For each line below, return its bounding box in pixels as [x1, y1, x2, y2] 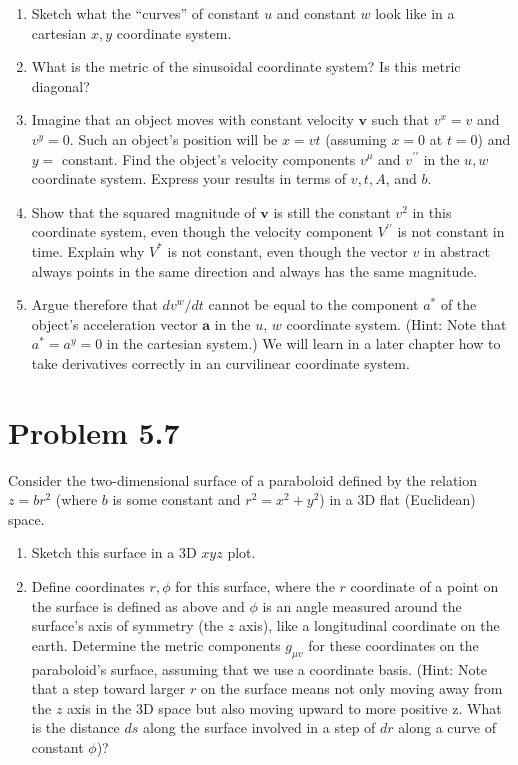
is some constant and [112, 489, 241, 510]
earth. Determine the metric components [31, 634, 281, 655]
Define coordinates [31, 576, 145, 596]
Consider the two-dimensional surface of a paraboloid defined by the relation [8, 469, 478, 490]
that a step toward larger [31, 678, 186, 699]
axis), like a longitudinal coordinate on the [238, 615, 500, 636]
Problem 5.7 [8, 411, 180, 452]
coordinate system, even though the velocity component [31, 221, 374, 242]
